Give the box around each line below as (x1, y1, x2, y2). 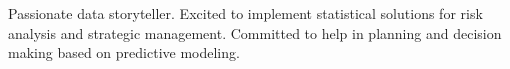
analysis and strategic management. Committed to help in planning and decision (8, 22, 502, 43)
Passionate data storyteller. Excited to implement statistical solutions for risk (8, 3, 483, 23)
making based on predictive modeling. (8, 42, 240, 63)
